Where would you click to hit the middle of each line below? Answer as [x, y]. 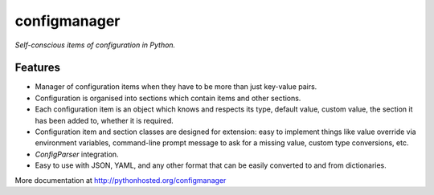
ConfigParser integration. [77, 154]
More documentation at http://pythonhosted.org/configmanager [121, 180]
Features [37, 68]
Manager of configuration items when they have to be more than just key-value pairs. [176, 87]
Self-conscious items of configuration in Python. [95, 45]
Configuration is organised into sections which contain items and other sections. [168, 98]
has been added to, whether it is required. [104, 120]
